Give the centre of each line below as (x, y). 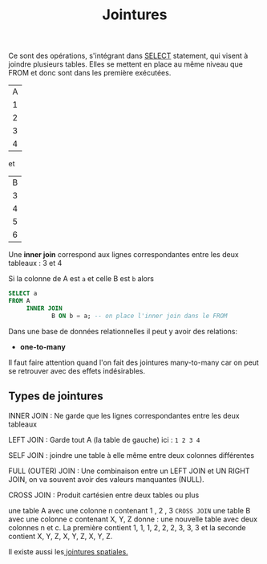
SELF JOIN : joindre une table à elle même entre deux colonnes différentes (131, 455)
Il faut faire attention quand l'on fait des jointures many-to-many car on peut (133, 362)
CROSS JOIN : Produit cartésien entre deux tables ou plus (104, 495)
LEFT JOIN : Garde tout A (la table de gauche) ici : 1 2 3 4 (104, 439)
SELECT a (23, 294)
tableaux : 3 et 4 (35, 264)
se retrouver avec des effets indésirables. (77, 370)
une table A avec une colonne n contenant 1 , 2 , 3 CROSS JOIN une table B (129, 510)
